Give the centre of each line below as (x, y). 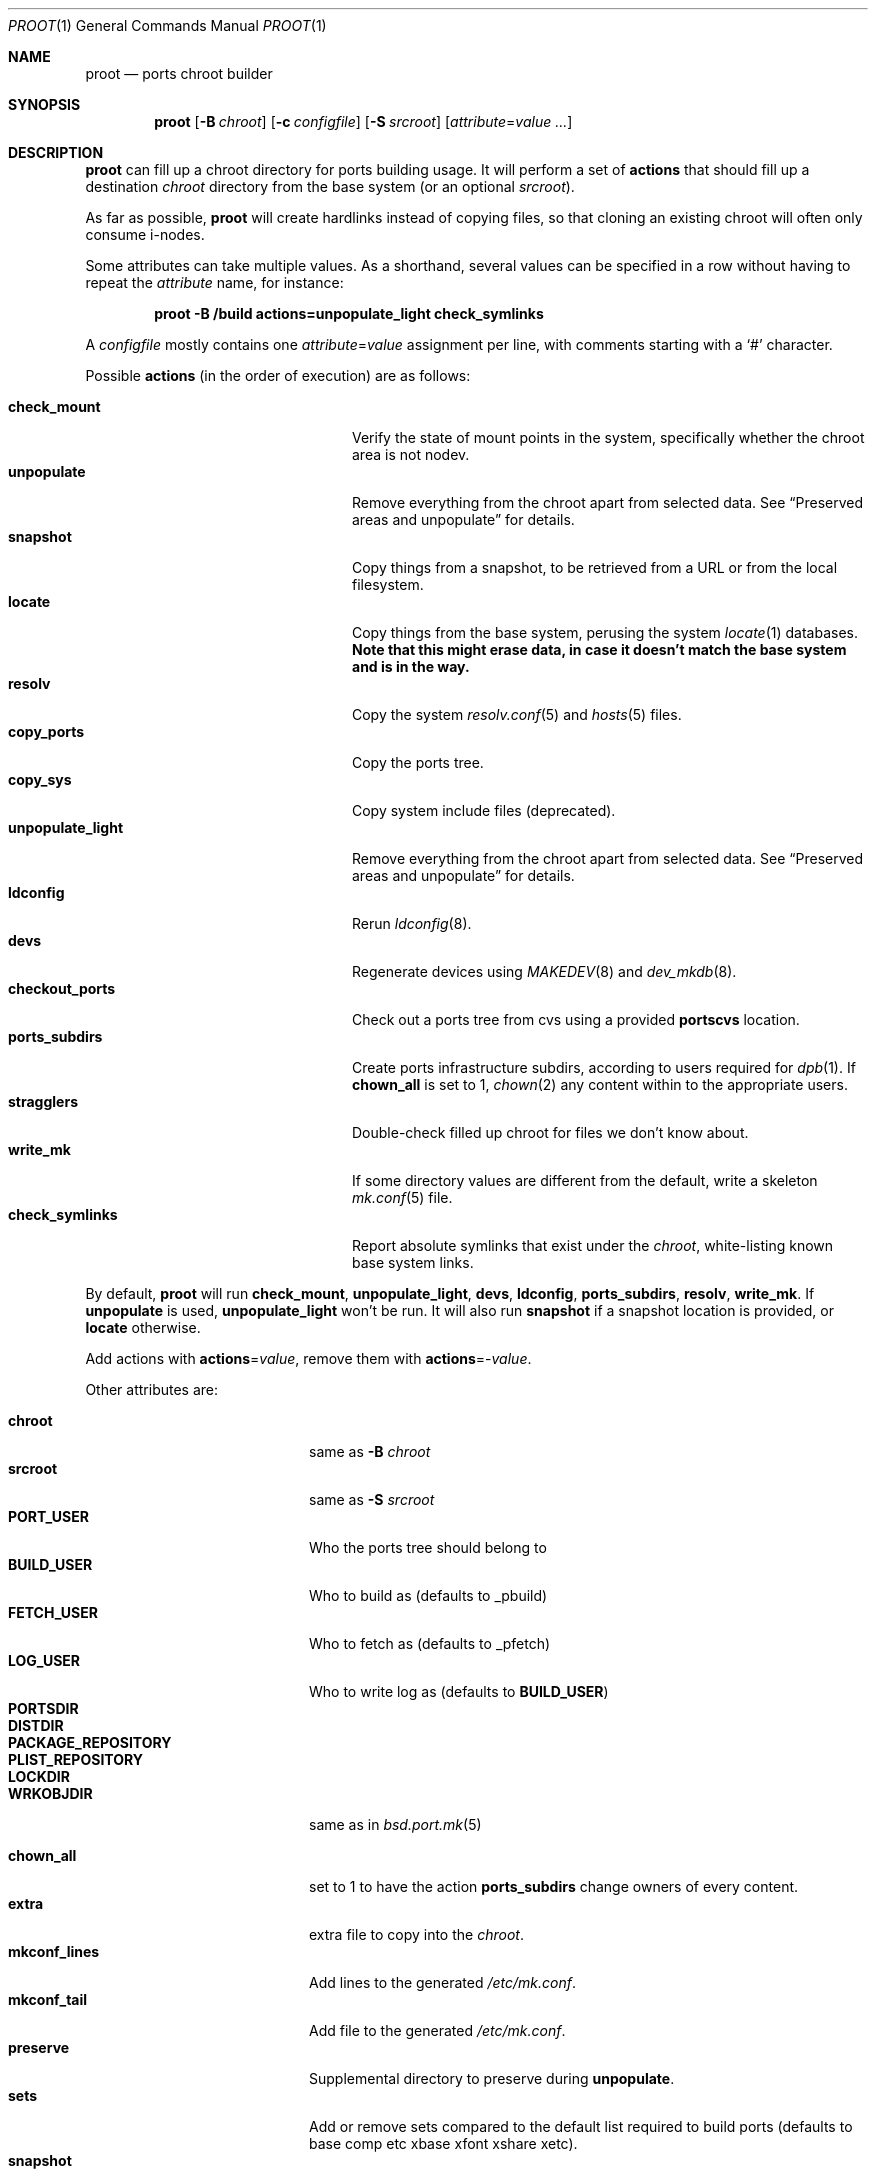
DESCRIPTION (56, 152)
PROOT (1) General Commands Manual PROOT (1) (167, 25)
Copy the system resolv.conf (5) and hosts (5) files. (517, 714)
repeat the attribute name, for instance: (214, 282)
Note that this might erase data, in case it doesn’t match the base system (599, 649)
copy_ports (46, 731)
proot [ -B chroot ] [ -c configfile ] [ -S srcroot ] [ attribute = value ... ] (363, 121)
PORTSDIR (43, 1708)
